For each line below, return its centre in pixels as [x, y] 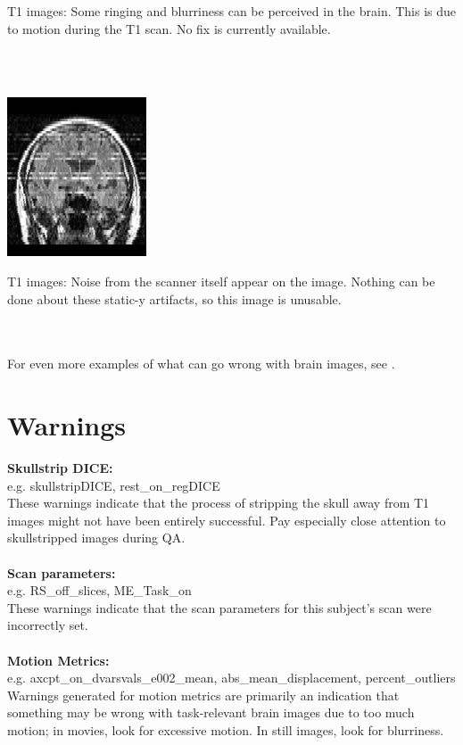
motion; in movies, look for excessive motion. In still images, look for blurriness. [226, 729]
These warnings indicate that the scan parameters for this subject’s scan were [219, 607]
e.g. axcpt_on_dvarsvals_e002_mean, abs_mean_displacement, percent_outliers [231, 678]
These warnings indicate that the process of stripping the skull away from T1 [219, 503]
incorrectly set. [48, 625]
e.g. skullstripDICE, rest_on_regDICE [114, 485]
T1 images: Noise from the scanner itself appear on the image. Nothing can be [221, 281]
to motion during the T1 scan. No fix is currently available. [169, 28]
